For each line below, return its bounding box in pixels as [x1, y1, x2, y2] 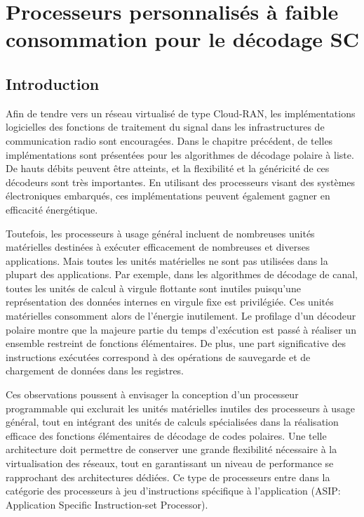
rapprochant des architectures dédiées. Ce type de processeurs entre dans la [6, 469, 330, 484]
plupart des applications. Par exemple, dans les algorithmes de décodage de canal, [6, 267, 358, 282]
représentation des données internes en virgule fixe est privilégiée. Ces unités [6, 294, 334, 309]
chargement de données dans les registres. [6, 363, 184, 378]
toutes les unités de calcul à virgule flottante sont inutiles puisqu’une [6, 280, 301, 295]
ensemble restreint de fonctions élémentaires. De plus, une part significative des [6, 336, 346, 351]
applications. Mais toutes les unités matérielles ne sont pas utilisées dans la [6, 253, 328, 268]
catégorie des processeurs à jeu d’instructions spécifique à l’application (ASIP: [6, 483, 341, 498]
